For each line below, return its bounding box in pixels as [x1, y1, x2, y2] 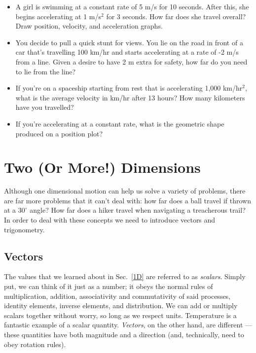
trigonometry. [4, 224, 45, 234]
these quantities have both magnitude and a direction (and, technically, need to [4, 329, 244, 339]
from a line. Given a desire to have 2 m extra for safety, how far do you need [15, 56, 248, 66]
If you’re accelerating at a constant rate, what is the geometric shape [15, 118, 224, 128]
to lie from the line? [15, 66, 76, 76]
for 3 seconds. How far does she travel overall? [106, 11, 246, 21]
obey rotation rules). [4, 339, 66, 349]
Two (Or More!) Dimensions [4, 157, 201, 177]
